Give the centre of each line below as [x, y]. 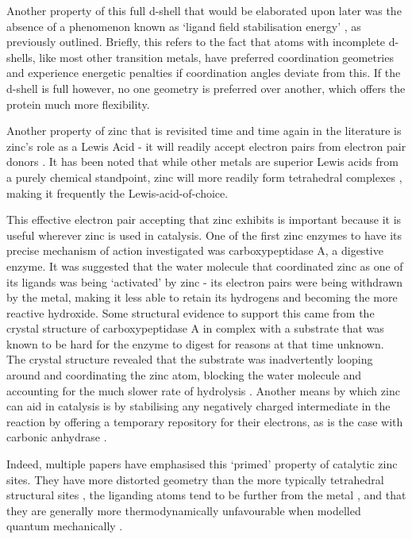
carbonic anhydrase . [57, 437]
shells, [21, 57]
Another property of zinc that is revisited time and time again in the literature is [204, 131]
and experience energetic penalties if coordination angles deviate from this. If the [204, 73]
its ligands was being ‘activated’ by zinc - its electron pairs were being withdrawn [205, 281]
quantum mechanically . [65, 526]
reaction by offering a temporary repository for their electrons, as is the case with [205, 421]
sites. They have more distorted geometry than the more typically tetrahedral [195, 479]
